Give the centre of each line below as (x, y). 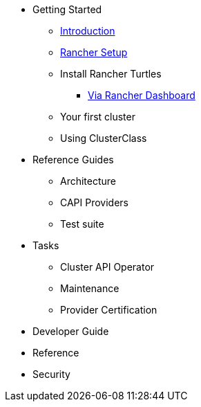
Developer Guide (71, 331)
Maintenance (90, 288)
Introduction (88, 31)
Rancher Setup (94, 52)
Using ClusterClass (104, 138)
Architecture (88, 181)
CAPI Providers (95, 202)
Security (51, 374)
